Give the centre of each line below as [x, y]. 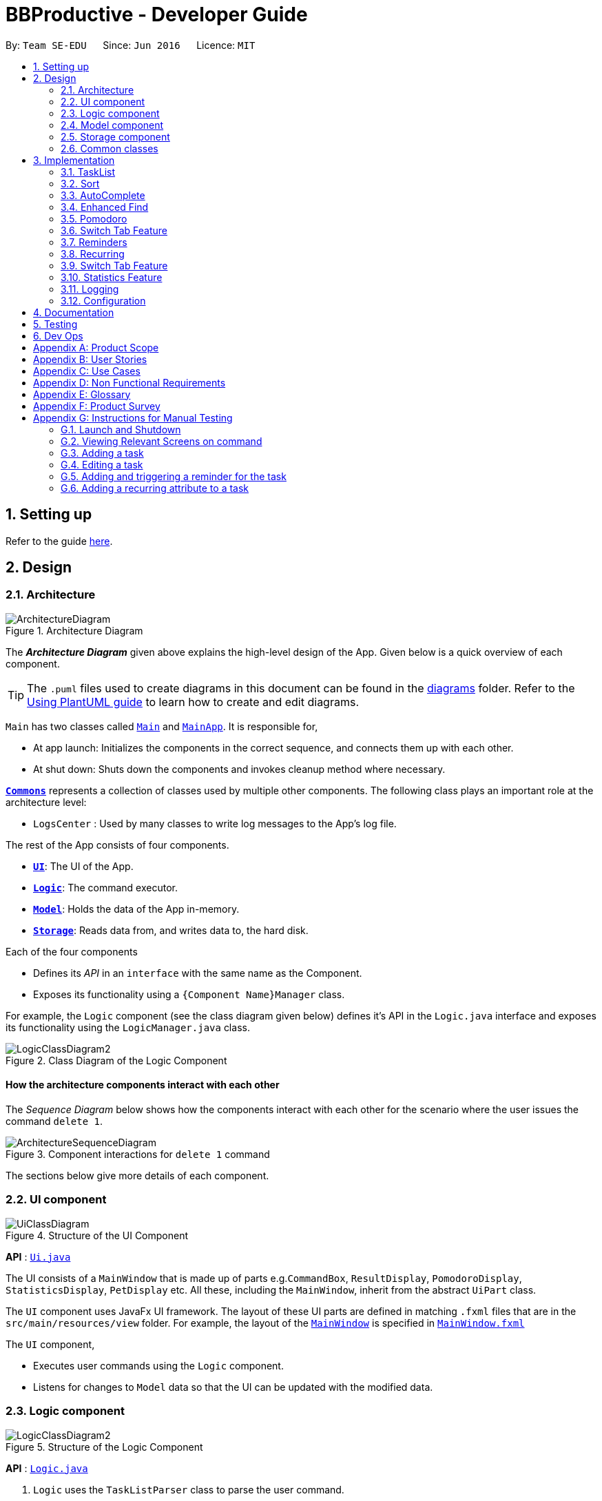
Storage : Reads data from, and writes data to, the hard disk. [171, 930]
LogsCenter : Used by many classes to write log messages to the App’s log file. [215, 823]
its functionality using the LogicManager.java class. [128, 1027]
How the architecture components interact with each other [143, 1085]
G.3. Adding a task [102, 453]
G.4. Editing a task [102, 464]
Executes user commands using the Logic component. [158, 1365]
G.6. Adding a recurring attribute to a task [155, 488]
